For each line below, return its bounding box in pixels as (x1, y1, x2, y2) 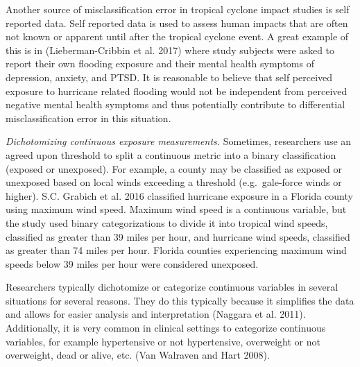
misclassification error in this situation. (6, 110, 171, 125)
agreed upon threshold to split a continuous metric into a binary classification (6, 147, 336, 162)
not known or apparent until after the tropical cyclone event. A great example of (6, 29, 349, 44)
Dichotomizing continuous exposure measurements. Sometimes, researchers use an (6, 134, 352, 148)
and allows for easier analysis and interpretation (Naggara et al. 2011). (6, 307, 306, 321)
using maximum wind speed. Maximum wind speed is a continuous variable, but (6, 202, 347, 216)
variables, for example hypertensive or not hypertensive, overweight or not (6, 334, 320, 348)
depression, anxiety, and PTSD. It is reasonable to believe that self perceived (6, 69, 333, 84)
